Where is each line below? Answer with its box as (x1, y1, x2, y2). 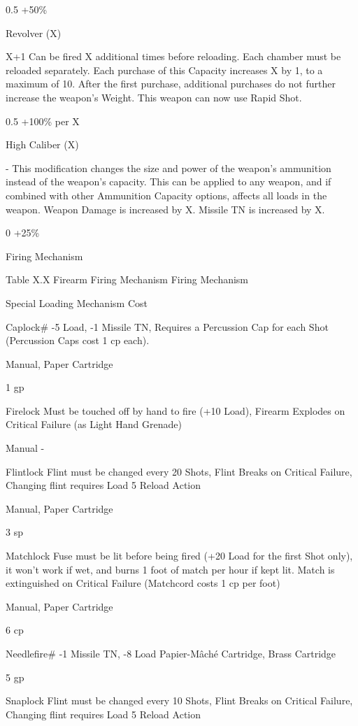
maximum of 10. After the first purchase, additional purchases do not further (6, 76, 336, 91)
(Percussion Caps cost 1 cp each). (6, 333, 150, 348)
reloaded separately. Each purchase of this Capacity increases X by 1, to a (6, 62, 323, 77)
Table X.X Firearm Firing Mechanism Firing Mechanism (6, 272, 249, 287)
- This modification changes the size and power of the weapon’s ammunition (6, 160, 331, 175)
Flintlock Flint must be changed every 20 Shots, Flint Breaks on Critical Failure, (6, 464, 352, 478)
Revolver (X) (6, 25, 62, 40)
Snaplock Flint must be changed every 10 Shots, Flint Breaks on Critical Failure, (6, 693, 353, 708)
